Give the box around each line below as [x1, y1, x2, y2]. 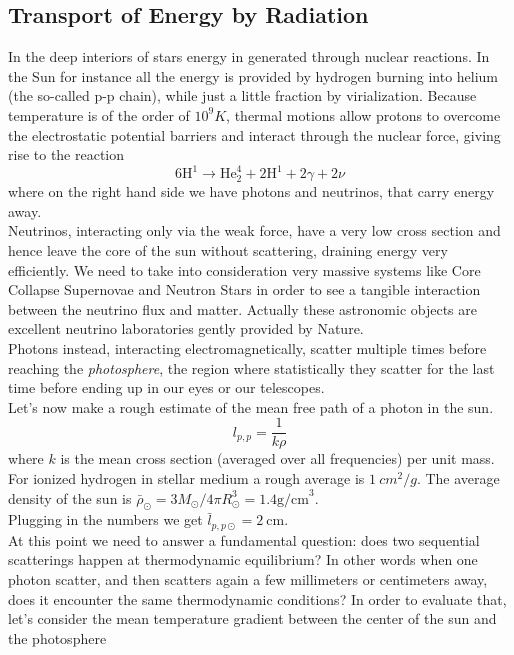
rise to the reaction [8, 144, 125, 165]
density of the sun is [8, 487, 132, 508]
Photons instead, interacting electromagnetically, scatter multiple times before [8, 338, 487, 359]
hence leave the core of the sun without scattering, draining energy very [8, 240, 448, 261]
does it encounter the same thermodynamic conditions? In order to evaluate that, [8, 588, 507, 609]
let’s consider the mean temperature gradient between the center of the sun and [8, 608, 497, 629]
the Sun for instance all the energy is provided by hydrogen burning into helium [8, 65, 499, 86]
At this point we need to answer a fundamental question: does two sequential [8, 529, 480, 550]
